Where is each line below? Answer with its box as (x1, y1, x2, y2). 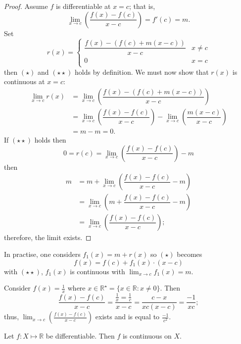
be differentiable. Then (46, 331, 115, 341)
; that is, (129, 1, 155, 11)
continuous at (4, 76, 45, 87)
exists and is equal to (95, 311, 160, 322)
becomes (177, 249, 202, 259)
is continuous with (70, 266, 125, 276)
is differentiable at (55, 1, 111, 11)
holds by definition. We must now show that (75, 66, 209, 77)
